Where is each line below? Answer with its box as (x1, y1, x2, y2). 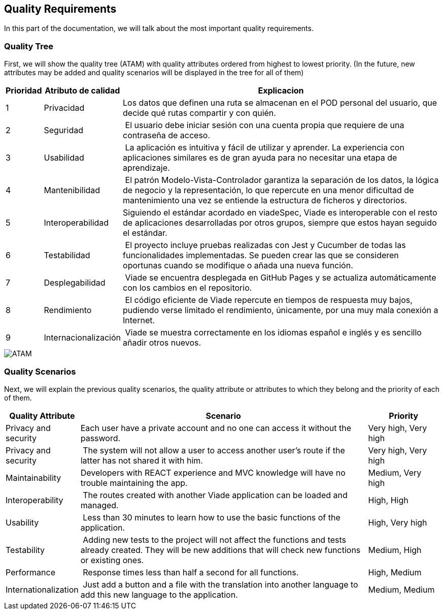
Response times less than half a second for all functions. (83, 567, 299, 577)
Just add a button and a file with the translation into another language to (83, 579, 358, 590)
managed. (80, 500, 119, 510)
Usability (6, 517, 39, 528)
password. (80, 433, 121, 443)
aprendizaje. (123, 163, 170, 173)
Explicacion (258, 85, 304, 96)
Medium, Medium (368, 584, 435, 595)
